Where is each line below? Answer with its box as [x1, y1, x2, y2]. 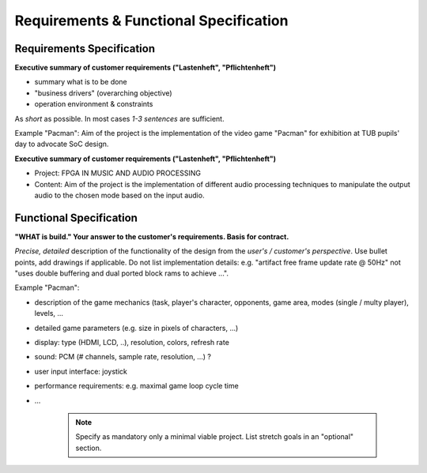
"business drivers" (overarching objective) [34, 88, 173, 98]
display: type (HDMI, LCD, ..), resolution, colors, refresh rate [34, 338, 229, 347]
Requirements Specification [14, 42, 156, 55]
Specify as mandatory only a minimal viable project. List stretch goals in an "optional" [75, 432, 354, 441]
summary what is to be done [34, 77, 128, 87]
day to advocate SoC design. [14, 139, 109, 149]
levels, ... [34, 309, 63, 318]
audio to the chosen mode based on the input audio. [34, 190, 205, 200]
